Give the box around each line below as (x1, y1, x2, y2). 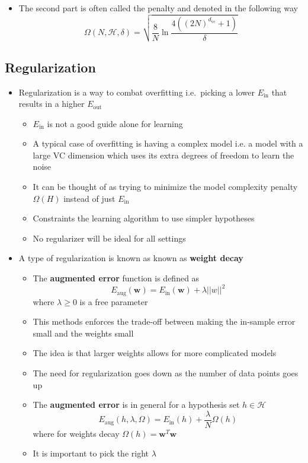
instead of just (63, 192, 115, 204)
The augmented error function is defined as (33, 272, 200, 284)
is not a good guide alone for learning (47, 117, 183, 129)
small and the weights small (33, 326, 134, 339)
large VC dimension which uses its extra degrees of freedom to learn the (33, 148, 294, 161)
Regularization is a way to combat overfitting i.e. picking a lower (18, 85, 255, 98)
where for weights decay (33, 427, 120, 439)
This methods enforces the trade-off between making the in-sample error (33, 315, 296, 328)
